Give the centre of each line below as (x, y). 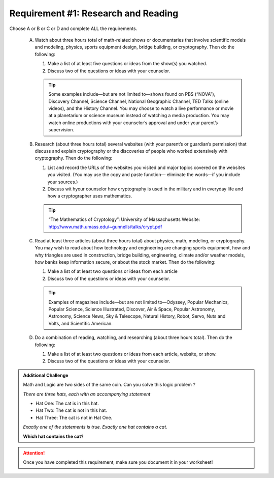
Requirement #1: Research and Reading (94, 13)
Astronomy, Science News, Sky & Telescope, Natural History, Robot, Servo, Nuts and (137, 316)
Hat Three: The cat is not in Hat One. (74, 417)
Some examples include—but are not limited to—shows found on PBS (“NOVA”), (132, 94)
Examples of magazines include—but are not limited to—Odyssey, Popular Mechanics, (139, 302)
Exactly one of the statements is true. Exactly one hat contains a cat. (95, 427)
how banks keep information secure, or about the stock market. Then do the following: (125, 262)
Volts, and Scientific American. (80, 323)
